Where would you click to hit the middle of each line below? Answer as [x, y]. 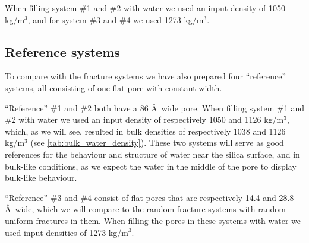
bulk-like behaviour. [41, 178]
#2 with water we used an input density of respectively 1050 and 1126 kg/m [144, 119]
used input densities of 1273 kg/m [67, 232]
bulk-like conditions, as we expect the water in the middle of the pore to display [151, 166]
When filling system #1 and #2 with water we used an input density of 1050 [145, 8]
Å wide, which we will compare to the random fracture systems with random [145, 209]
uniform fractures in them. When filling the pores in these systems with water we [153, 220]
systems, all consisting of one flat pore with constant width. [113, 87]
